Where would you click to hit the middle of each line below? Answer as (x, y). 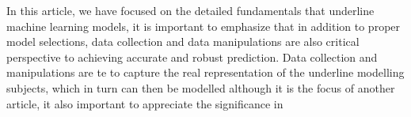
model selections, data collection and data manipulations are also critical (183, 42)
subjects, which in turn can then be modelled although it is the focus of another (201, 87)
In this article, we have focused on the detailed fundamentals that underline (190, 10)
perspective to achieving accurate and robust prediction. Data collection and (192, 57)
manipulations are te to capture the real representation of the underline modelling (205, 72)
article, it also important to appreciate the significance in (145, 103)
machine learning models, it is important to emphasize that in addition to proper (204, 26)
